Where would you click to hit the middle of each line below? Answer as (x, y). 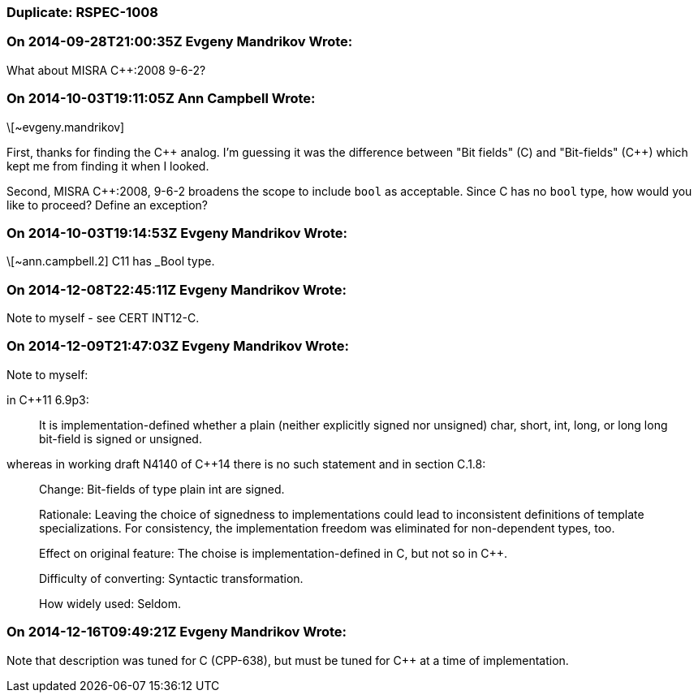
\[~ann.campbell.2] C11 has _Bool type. (111, 261)
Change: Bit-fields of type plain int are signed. (162, 489)
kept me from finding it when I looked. (108, 166)
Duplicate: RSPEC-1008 (82, 12)
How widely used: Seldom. (110, 603)
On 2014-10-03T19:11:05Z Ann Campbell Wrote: (161, 99)
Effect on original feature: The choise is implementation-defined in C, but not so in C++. (274, 553)
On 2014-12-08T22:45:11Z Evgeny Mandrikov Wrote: (177, 289)
